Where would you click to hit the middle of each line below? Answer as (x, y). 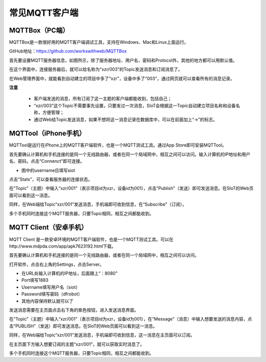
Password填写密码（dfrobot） (52, 294)
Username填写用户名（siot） (51, 287)
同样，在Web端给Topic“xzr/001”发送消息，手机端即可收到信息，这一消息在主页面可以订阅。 (102, 335)
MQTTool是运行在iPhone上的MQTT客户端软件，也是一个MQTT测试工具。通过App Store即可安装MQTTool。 (118, 145)
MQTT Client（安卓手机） (49, 228)
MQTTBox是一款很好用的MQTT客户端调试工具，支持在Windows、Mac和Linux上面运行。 (99, 42)
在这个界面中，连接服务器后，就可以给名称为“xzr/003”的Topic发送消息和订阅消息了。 (96, 70)
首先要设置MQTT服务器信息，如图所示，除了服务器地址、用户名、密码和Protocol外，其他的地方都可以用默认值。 (123, 60)
